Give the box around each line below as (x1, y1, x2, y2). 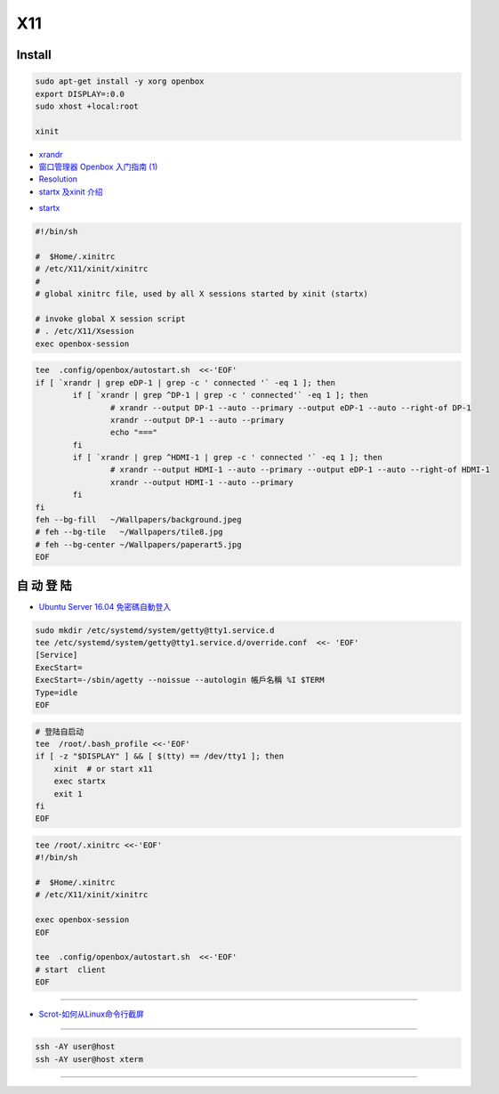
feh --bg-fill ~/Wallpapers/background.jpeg (35, 515, 242, 525)
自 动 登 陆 (16, 578, 72, 593)
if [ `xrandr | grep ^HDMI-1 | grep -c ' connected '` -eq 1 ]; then (72, 452, 382, 463)
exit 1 (53, 789, 83, 798)
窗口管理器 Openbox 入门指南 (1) (38, 161, 158, 173)
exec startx (53, 776, 107, 787)
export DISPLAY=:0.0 (35, 89, 125, 99)
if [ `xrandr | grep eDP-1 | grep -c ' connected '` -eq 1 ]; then (35, 377, 336, 387)
